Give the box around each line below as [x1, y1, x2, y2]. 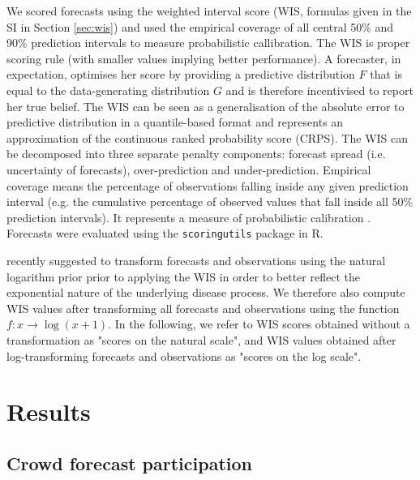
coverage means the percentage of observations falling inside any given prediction [6, 177, 409, 194]
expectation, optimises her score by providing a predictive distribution [6, 66, 355, 83]
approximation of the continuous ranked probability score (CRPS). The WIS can [6, 129, 409, 146]
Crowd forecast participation [6, 450, 252, 475]
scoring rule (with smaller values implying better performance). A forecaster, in [6, 49, 401, 66]
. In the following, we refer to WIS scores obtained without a [108, 315, 410, 332]
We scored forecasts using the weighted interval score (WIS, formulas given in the [6, 2, 412, 19]
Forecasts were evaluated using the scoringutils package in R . [6, 225, 324, 242]
